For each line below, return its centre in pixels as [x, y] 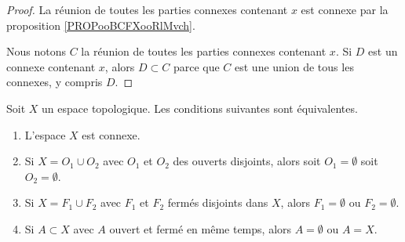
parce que [196, 66]
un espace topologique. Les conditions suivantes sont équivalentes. [200, 108]
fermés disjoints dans [218, 202]
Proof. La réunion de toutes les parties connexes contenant [147, 9]
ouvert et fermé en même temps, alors [201, 228]
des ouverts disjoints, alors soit [247, 161]
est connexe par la [345, 9]
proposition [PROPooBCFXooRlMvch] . [101, 25]
